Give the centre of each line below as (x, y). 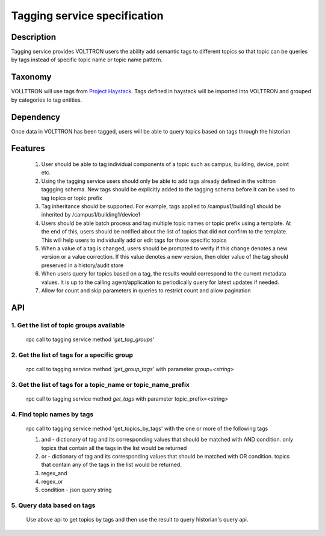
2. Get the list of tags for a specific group (72, 355)
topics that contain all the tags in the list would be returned (114, 448)
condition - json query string (76, 490)
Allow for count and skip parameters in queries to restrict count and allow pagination (146, 290)
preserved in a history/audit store (82, 265)
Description (34, 37)
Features (28, 148)
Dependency (36, 117)
